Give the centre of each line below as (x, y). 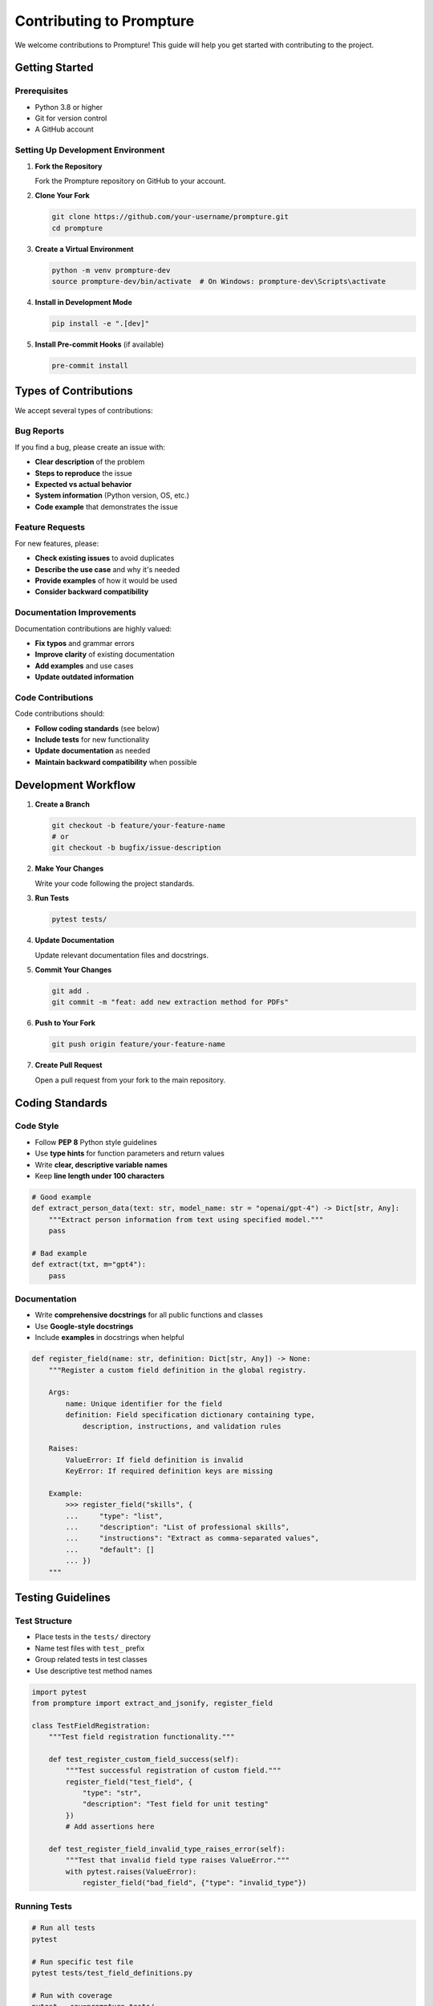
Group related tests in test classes (91, 1659)
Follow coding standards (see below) (97, 728)
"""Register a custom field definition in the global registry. (178, 1370)
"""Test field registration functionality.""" (142, 1737)
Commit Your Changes (73, 969)
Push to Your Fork (65, 1023)
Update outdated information (84, 677)
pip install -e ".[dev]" (101, 324)
